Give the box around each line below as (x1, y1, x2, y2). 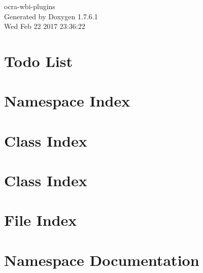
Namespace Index (4, 90, 130, 111)
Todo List (4, 50, 73, 71)
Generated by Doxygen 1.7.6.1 (4, 11, 98, 21)
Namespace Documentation (4, 249, 199, 270)
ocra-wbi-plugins (4, 1, 55, 11)
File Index (4, 210, 77, 230)
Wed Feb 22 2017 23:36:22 (4, 21, 85, 31)
